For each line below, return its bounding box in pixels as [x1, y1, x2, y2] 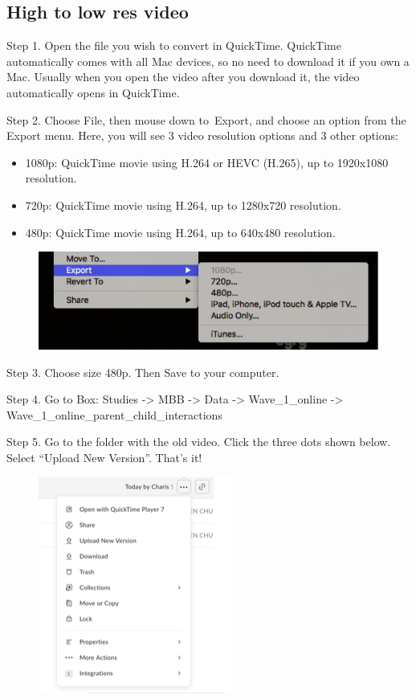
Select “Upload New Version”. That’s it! [6, 449, 202, 466]
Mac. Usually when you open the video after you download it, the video [6, 68, 360, 85]
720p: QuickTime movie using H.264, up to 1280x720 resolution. [25, 196, 341, 213]
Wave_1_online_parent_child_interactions [6, 406, 222, 423]
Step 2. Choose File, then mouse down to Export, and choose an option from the [6, 111, 406, 128]
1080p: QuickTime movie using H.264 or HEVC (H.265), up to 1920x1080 [25, 154, 389, 170]
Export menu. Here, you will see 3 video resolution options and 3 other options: [6, 127, 398, 144]
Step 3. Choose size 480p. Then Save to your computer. [6, 363, 279, 380]
